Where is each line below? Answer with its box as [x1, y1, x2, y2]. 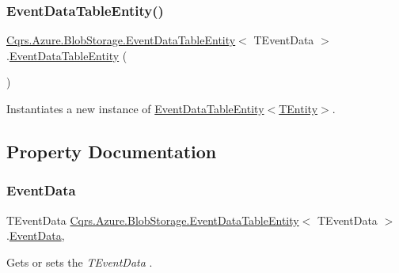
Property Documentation [6, 138, 217, 163]
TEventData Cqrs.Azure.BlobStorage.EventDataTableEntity [6, 211, 299, 228]
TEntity [279, 100, 318, 116]
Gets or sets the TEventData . [6, 253, 153, 270]
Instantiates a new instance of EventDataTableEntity [6, 100, 264, 116]
